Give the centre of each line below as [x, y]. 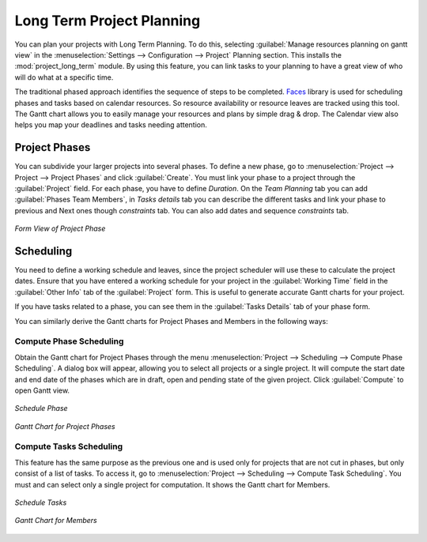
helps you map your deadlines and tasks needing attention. [111, 125]
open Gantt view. [42, 390]
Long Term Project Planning [108, 21]
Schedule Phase [41, 408]
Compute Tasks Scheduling [69, 446]
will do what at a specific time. [64, 77]
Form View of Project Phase [60, 228]
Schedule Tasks [41, 502]
